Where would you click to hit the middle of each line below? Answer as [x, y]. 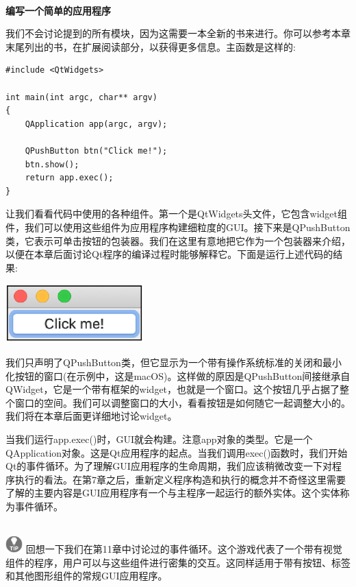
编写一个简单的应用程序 [58, 10]
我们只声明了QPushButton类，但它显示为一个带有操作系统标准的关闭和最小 [174, 362]
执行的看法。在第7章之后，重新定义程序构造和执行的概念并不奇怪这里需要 [180, 479]
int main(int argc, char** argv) [81, 97]
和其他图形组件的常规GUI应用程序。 [87, 576]
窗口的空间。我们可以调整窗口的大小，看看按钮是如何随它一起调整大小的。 [182, 402]
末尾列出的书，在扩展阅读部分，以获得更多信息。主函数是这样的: [151, 46]
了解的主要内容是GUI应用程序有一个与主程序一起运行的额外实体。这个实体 [173, 493]
